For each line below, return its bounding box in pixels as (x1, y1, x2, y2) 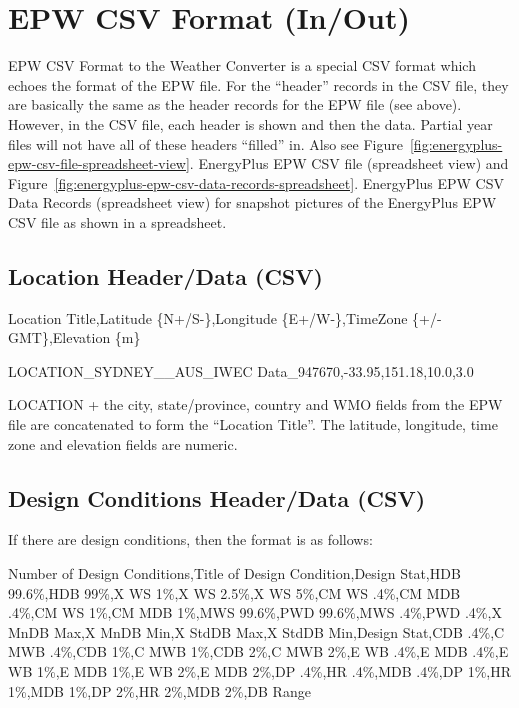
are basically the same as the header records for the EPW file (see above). (8, 94, 462, 115)
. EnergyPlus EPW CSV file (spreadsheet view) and (189, 153, 509, 174)
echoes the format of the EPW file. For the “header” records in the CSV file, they (8, 74, 509, 95)
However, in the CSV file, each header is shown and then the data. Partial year (8, 113, 493, 134)
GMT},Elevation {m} (8, 327, 141, 348)
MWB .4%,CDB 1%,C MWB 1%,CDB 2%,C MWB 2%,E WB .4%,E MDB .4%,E (8, 641, 509, 662)
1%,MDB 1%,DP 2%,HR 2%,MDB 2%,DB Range (8, 680, 311, 701)
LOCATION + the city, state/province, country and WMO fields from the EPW (8, 394, 503, 415)
